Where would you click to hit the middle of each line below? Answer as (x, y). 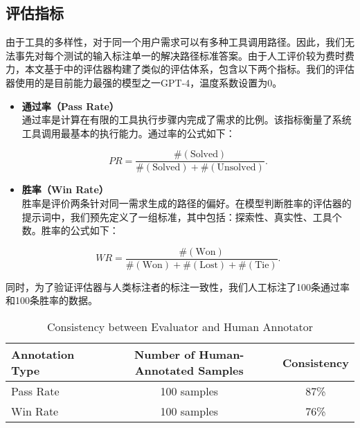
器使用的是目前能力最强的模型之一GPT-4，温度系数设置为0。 (144, 82)
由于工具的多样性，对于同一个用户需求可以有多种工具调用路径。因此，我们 (175, 42)
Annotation (43, 355)
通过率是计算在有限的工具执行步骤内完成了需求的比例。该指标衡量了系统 (187, 119)
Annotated (164, 371)
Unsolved (236, 168)
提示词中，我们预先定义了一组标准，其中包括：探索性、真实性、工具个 (182, 216)
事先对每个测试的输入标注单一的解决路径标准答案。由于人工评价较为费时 (180, 55)
